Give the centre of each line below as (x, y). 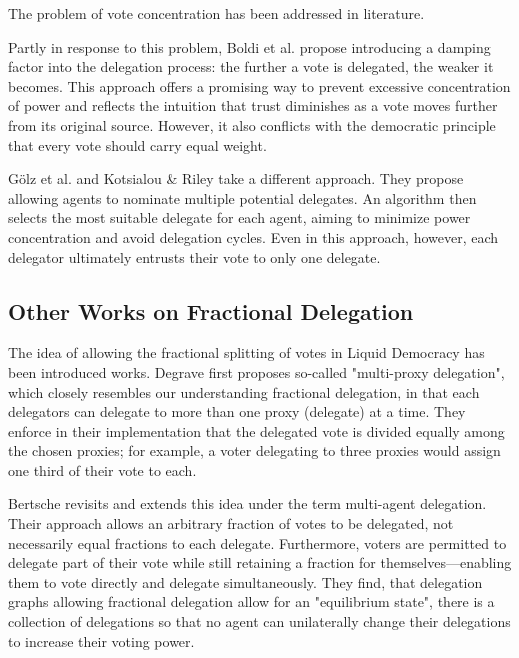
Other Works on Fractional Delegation (211, 310)
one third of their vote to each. (102, 469)
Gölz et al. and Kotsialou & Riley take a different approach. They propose (236, 178)
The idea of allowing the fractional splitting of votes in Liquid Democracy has (246, 352)
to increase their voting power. (101, 640)
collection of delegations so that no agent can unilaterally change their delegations (259, 621)
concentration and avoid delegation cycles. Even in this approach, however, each (253, 236)
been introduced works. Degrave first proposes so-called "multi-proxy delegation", (256, 371)
